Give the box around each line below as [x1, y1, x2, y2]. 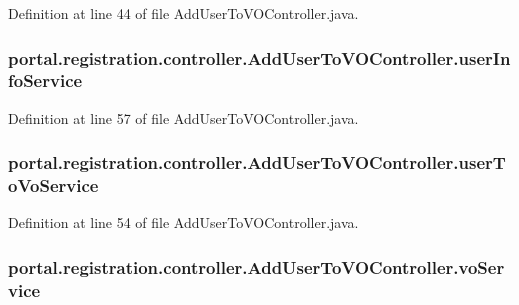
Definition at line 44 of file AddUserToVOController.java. [8, 3, 359, 23]
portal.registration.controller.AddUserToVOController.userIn [8, 45, 511, 70]
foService [8, 68, 83, 93]
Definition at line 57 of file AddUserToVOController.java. [8, 107, 359, 128]
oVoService [8, 173, 99, 198]
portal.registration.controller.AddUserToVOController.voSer [8, 254, 505, 279]
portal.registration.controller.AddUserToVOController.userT [8, 150, 506, 175]
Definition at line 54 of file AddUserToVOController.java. [8, 212, 359, 233]
